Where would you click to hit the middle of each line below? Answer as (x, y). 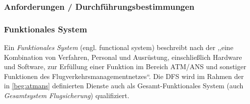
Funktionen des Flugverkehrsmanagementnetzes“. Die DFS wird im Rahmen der (124, 76)
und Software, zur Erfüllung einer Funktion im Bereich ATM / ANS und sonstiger (125, 66)
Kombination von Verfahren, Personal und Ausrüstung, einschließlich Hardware (123, 57)
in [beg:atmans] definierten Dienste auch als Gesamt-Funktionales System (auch (124, 86)
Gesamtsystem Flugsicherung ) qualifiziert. (67, 95)
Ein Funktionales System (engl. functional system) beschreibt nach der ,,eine (119, 47)
